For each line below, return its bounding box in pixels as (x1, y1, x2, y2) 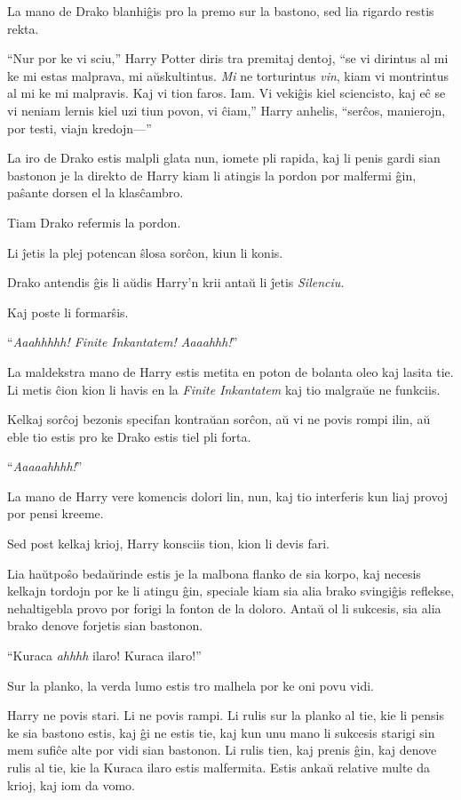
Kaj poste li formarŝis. (7, 302, 129, 321)
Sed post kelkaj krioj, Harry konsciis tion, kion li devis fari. (7, 534, 330, 553)
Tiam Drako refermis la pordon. (7, 212, 181, 231)
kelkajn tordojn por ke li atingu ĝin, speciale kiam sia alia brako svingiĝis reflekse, (7, 581, 455, 600)
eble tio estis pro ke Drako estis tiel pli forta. (7, 427, 251, 445)
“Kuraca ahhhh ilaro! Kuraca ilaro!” (7, 646, 202, 665)
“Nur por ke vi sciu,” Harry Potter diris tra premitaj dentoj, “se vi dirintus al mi (7, 49, 449, 68)
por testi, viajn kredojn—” (7, 118, 152, 137)
